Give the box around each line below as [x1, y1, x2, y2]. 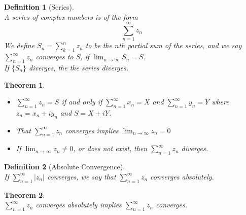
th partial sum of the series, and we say [119, 40, 242, 51]
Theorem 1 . [4, 79, 45, 90]
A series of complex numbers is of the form [4, 11, 138, 22]
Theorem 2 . [4, 189, 45, 200]
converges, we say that [47, 171, 116, 182]
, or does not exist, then [73, 143, 148, 154]
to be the [85, 40, 112, 51]
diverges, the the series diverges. [28, 62, 128, 73]
